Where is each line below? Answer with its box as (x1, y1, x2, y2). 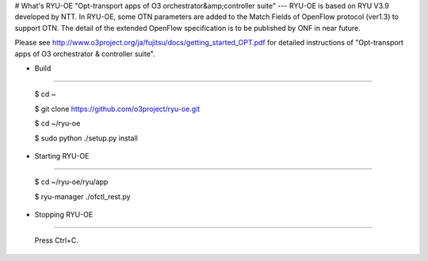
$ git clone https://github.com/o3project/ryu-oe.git (34, 104, 201, 113)
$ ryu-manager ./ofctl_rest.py (34, 191, 131, 202)
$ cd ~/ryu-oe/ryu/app (34, 177, 109, 186)
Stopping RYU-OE (34, 210, 94, 220)
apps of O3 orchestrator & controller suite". (14, 48, 155, 59)
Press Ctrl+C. (34, 236, 79, 245)
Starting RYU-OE (34, 151, 90, 160)
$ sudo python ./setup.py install (34, 133, 138, 143)
